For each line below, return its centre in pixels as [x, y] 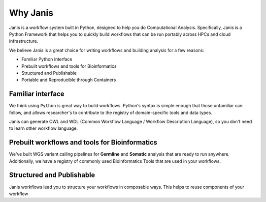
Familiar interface [37, 94]
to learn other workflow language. [44, 128]
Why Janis [31, 13]
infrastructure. [24, 41]
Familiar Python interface [47, 59]
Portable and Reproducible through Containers [69, 80]
